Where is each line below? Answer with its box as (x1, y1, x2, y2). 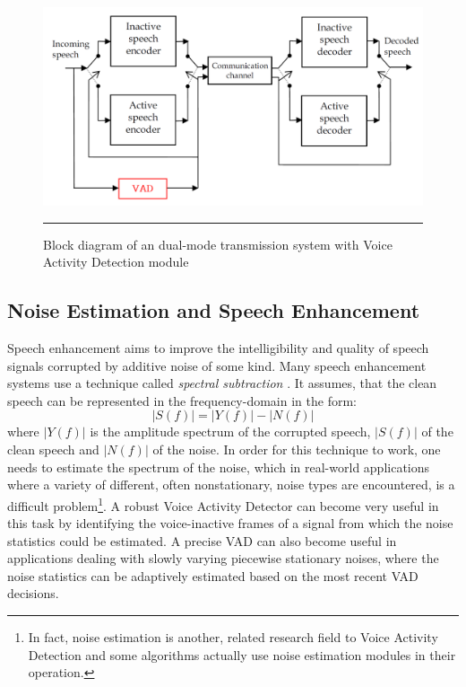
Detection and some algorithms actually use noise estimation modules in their (28, 645, 456, 664)
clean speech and (7, 440, 99, 459)
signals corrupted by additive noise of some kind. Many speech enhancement (7, 356, 427, 374)
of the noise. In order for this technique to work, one (152, 440, 441, 459)
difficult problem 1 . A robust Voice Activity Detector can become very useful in (7, 493, 439, 515)
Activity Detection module (43, 252, 189, 271)
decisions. (7, 584, 59, 603)
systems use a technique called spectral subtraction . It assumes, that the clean (7, 374, 437, 392)
